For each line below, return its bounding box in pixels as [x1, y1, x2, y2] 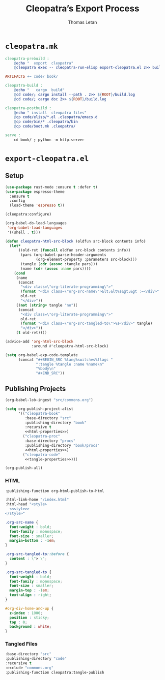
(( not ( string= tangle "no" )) [16, 303, 78, 308]
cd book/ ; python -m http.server [14, 137, 84, 142]
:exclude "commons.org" [5, 665, 54, 671]
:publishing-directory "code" [5, 656, 67, 661]
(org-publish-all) [5, 465, 43, 470]
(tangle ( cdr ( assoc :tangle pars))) [20, 262, 98, 267]
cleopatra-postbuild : [5, 105, 52, 111]
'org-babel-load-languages [7, 225, 63, 230]
